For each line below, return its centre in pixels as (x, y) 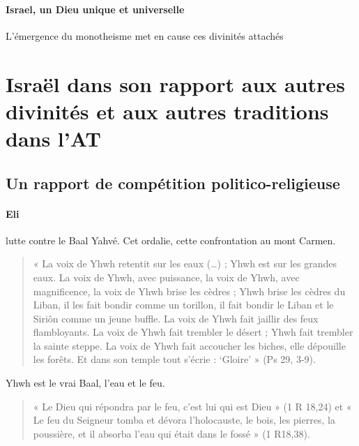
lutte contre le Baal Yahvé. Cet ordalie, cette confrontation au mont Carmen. (171, 240)
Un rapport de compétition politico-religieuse (173, 183)
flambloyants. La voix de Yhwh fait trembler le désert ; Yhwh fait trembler (193, 332)
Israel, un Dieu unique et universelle (95, 9)
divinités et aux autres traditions (167, 111)
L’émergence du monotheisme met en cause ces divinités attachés (145, 35)
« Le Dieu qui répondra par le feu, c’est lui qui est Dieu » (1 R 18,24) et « (192, 406)
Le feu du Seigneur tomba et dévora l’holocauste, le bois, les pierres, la (184, 420)
